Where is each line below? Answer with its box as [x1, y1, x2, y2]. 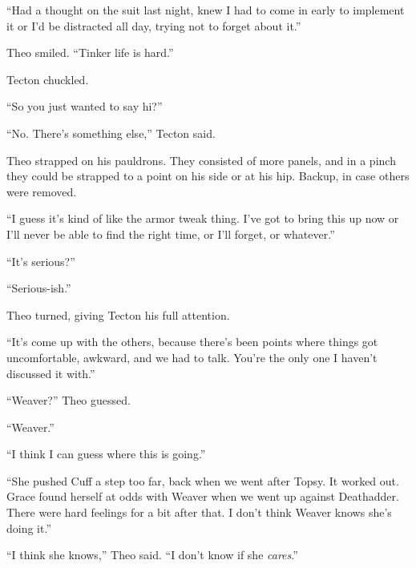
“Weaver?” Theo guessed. [6, 392, 131, 409]
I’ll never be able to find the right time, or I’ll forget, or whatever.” [6, 225, 335, 242]
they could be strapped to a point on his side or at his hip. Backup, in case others [6, 167, 410, 184]
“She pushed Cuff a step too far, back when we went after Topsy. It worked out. [6, 472, 399, 489]
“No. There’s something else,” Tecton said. [6, 124, 216, 141]
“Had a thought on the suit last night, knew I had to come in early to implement [6, 2, 405, 18]
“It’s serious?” [6, 252, 75, 269]
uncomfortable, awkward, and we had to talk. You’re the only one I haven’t [6, 348, 378, 365]
